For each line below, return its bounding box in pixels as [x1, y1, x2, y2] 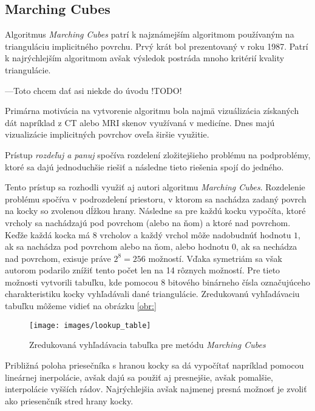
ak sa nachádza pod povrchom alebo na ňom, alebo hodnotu [5, 240, 229, 253]
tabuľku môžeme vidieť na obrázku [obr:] [5, 299, 157, 312]
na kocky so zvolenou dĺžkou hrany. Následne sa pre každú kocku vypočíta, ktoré [5, 204, 306, 217]
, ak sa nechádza [235, 240, 297, 253]
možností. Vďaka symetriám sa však [148, 252, 282, 264]
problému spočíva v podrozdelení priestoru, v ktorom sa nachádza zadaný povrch [5, 192, 307, 205]
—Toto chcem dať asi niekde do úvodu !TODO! [5, 84, 182, 96]
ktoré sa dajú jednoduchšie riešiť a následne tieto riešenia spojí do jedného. [5, 160, 284, 173]
